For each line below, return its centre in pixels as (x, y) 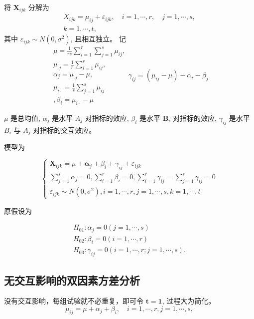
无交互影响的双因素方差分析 (72, 280)
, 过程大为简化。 (189, 301)
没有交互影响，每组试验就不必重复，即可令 (74, 301)
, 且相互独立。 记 (98, 39)
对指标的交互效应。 (64, 130)
